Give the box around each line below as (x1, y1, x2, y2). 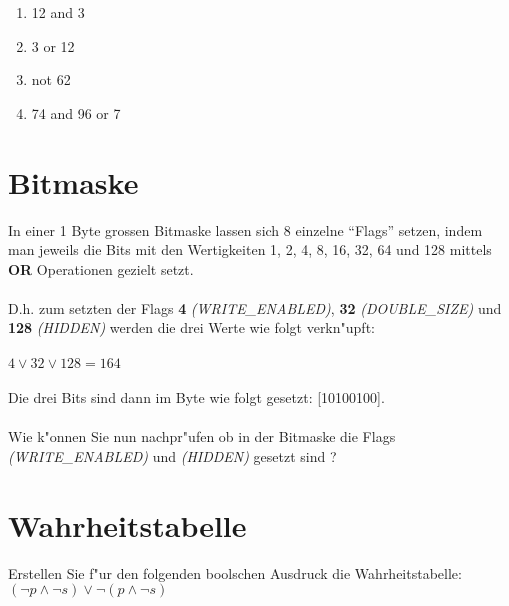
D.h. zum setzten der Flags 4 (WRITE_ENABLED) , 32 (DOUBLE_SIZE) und (8, 297, 502, 318)
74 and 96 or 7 (31, 102, 121, 123)
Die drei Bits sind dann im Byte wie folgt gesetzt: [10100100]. (8, 387, 385, 408)
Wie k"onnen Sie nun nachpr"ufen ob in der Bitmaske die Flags (8, 426, 396, 447)
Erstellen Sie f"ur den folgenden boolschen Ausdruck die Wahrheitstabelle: (8, 562, 462, 583)
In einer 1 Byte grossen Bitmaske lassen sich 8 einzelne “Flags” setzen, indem (8, 219, 483, 240)
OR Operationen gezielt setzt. (8, 258, 194, 279)
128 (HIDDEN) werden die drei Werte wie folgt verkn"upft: (8, 317, 375, 338)
